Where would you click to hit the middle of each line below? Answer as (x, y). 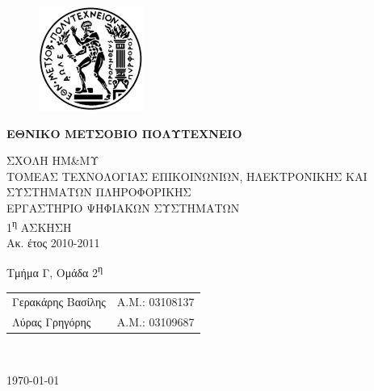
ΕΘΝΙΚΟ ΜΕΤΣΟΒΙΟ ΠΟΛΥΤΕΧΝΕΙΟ (124, 133)
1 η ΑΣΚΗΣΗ (39, 225)
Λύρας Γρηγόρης (52, 322)
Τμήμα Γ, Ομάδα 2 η (55, 271)
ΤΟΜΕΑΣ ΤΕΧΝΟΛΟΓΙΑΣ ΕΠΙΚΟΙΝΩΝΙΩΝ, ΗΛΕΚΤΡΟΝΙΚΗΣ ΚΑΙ (187, 176)
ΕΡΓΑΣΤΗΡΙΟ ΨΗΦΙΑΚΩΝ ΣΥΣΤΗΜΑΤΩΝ (123, 207)
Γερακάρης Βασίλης (59, 302)
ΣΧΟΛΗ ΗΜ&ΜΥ (53, 160)
